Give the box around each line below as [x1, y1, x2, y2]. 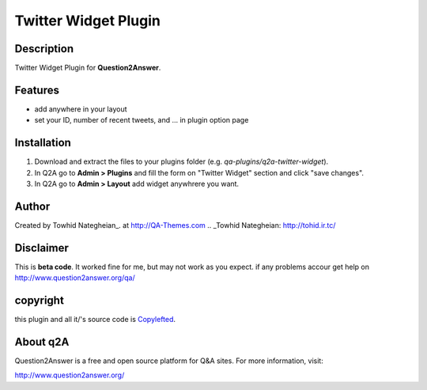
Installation [14, 136, 71, 150]
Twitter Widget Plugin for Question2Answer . [14, 63, 161, 73]
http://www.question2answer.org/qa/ [14, 273, 135, 282]
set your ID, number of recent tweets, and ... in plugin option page [34, 115, 249, 125]
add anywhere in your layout [34, 104, 127, 114]
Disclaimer [14, 241, 69, 255]
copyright [14, 293, 65, 308]
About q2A [14, 335, 70, 348]
